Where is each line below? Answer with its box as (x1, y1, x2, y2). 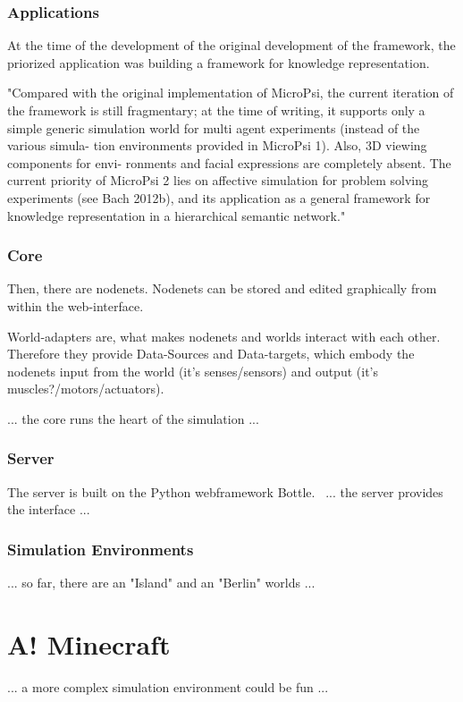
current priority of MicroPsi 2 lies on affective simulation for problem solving (7, 171, 428, 190)
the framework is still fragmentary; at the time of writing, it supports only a (7, 101, 425, 119)
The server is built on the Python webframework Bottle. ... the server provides (7, 482, 443, 501)
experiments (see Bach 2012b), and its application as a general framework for (7, 188, 431, 207)
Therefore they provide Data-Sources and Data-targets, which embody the (7, 344, 415, 363)
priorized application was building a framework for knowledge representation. (7, 53, 430, 72)
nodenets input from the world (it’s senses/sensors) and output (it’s (7, 361, 378, 380)
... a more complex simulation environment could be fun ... (7, 677, 329, 696)
